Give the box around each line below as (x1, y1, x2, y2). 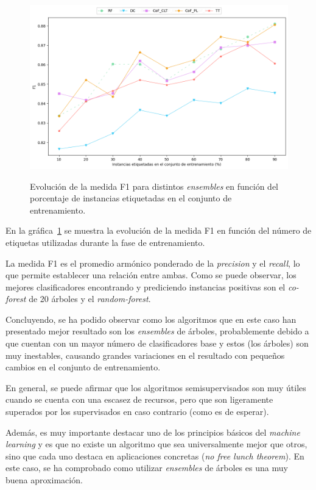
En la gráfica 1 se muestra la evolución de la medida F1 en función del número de (5, 224, 312, 237)
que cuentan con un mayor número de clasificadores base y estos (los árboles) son (5, 337, 309, 350)
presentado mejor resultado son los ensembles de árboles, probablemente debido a (5, 325, 309, 337)
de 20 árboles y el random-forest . (29, 292, 151, 305)
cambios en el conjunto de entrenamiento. (5, 361, 161, 373)
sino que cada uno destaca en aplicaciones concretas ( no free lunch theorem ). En (5, 449, 304, 462)
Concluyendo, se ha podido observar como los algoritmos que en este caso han (5, 312, 297, 325)
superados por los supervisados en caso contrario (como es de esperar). (5, 405, 269, 418)
